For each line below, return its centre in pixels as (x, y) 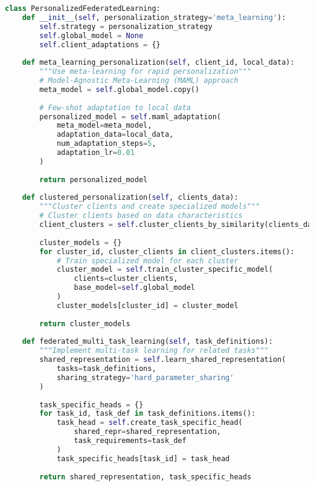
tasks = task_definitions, (106, 369)
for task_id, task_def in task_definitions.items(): (148, 414)
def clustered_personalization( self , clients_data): (130, 198)
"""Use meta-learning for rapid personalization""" (146, 72)
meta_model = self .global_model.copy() (120, 89)
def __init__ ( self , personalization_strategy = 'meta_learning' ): (154, 17)
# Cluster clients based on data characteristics (141, 216)
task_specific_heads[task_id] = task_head (143, 458)
